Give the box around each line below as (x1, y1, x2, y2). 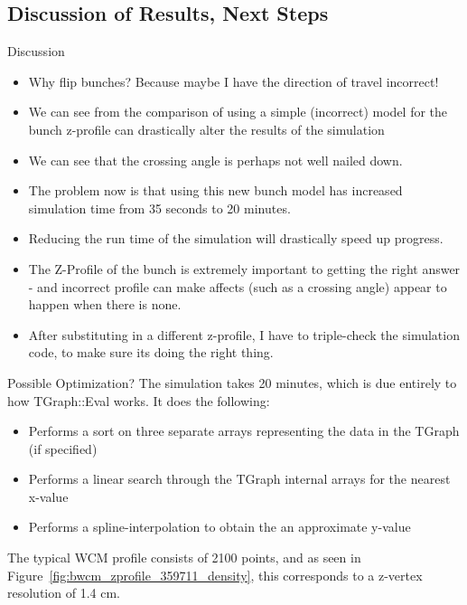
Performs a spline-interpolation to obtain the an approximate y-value (28, 517, 411, 536)
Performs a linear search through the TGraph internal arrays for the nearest (28, 469, 451, 488)
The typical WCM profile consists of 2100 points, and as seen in (7, 548, 361, 567)
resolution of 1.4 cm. (7, 583, 120, 602)
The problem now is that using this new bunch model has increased (28, 181, 403, 200)
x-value (28, 487, 69, 506)
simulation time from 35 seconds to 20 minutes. (28, 198, 291, 217)
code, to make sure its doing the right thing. (28, 343, 274, 362)
